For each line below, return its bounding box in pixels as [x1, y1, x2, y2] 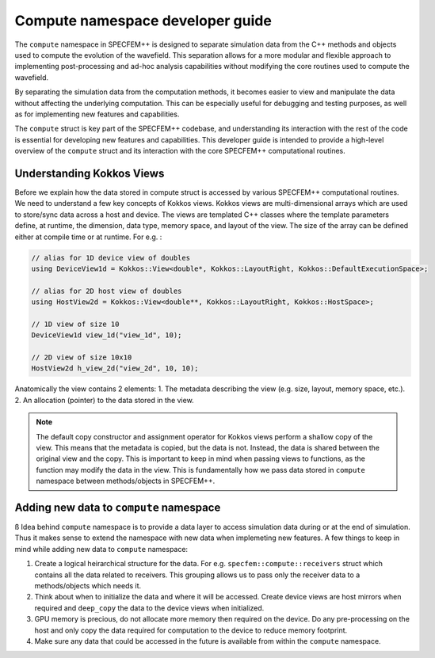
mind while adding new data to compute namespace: [14, 544, 189, 553]
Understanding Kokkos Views [14, 166, 165, 180]
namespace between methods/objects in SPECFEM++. [36, 476, 216, 486]
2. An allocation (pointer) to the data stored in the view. [14, 395, 194, 405]
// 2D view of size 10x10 [31, 353, 132, 362]
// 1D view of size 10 [31, 319, 120, 329]
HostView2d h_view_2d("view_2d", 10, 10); [31, 364, 199, 373]
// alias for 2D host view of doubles [31, 286, 182, 295]
